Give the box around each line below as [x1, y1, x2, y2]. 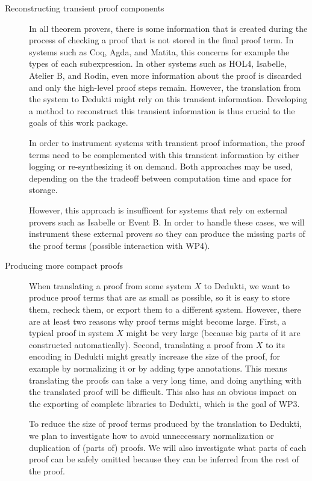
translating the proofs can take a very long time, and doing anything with [29, 373, 302, 386]
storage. [29, 183, 58, 196]
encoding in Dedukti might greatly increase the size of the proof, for [29, 350, 281, 363]
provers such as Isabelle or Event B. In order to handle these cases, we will [29, 215, 305, 228]
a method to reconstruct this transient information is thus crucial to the [29, 104, 295, 117]
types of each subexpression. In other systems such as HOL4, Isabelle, [29, 57, 287, 70]
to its [266, 338, 285, 351]
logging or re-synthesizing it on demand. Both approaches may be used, [29, 160, 293, 173]
